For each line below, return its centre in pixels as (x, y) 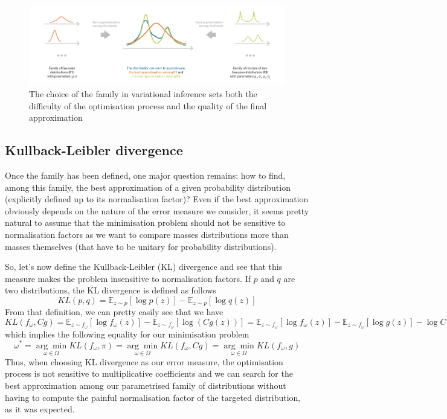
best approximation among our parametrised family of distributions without (146, 385)
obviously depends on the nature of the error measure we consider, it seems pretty (157, 210)
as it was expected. (40, 409)
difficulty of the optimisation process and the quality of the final (148, 105)
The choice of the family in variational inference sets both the (143, 94)
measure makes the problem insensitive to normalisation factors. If (128, 278)
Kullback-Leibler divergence (94, 150)
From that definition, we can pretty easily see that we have (114, 312)
